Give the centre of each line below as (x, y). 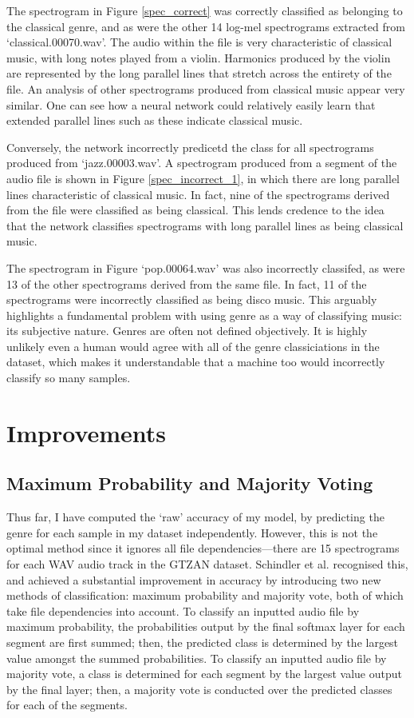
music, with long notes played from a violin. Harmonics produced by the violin (199, 57)
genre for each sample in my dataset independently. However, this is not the (192, 532)
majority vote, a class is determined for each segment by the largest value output (204, 674)
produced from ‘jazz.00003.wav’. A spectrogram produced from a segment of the (202, 163)
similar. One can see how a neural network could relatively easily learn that (191, 104)
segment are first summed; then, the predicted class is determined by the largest (203, 642)
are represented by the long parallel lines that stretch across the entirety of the (199, 73)
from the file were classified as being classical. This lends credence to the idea (195, 210)
